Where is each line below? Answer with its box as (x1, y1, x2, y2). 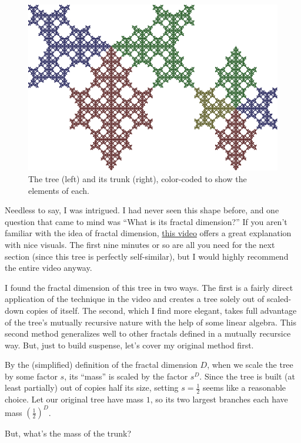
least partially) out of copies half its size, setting (5, 381, 179, 394)
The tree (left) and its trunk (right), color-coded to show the (28, 172, 247, 184)
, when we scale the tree (207, 358, 293, 371)
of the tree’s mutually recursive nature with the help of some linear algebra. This (5, 316, 296, 328)
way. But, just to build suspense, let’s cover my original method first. (5, 338, 254, 351)
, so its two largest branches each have (150, 393, 288, 405)
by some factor (5, 370, 58, 382)
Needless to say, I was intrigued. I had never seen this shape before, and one (5, 204, 279, 216)
